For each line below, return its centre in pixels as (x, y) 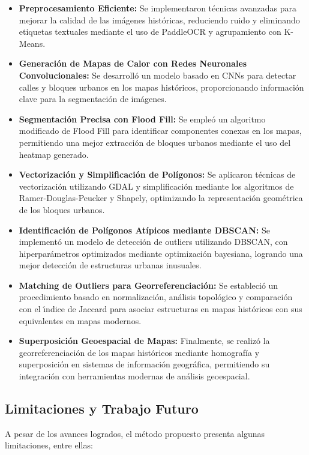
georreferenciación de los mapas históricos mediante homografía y (139, 352)
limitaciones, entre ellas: (49, 445)
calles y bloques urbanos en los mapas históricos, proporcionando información (161, 87)
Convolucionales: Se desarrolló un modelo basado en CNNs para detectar (157, 75)
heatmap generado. (54, 154)
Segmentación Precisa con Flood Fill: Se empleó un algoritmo (142, 119)
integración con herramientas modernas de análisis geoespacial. (134, 376)
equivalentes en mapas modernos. (80, 320)
